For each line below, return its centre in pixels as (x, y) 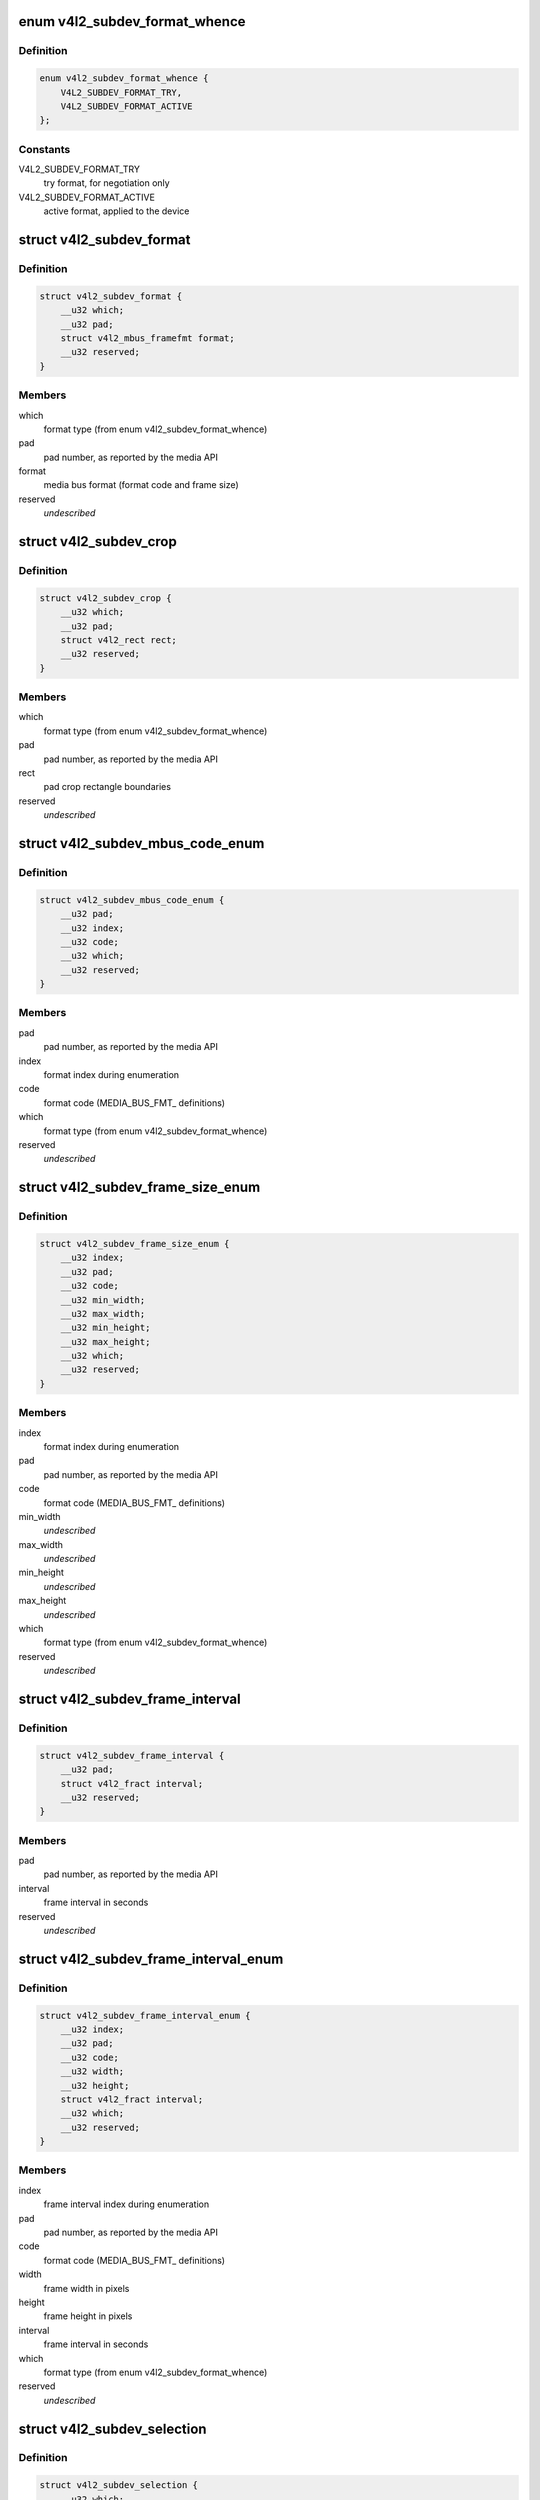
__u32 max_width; (103, 1313)
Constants (44, 149)
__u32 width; (92, 2071)
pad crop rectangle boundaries (107, 787)
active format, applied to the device (116, 211)
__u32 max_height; (105, 1341)
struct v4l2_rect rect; (118, 639)
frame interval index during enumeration (126, 2204)
